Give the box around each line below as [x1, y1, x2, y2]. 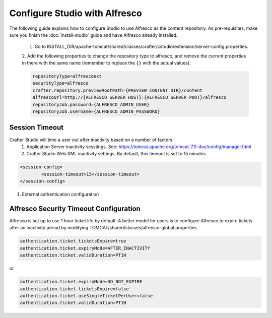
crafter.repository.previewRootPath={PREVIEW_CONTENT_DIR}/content [32, 87, 203, 93]
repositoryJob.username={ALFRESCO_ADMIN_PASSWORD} [32, 109, 161, 114]
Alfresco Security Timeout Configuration [9, 204, 141, 213]
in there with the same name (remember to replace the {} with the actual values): [22, 60, 191, 66]
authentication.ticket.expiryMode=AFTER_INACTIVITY [20, 245, 151, 251]
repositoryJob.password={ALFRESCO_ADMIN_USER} [32, 101, 150, 107]
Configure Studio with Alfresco [9, 8, 142, 19]
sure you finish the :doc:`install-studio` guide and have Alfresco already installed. [9, 32, 178, 38]
